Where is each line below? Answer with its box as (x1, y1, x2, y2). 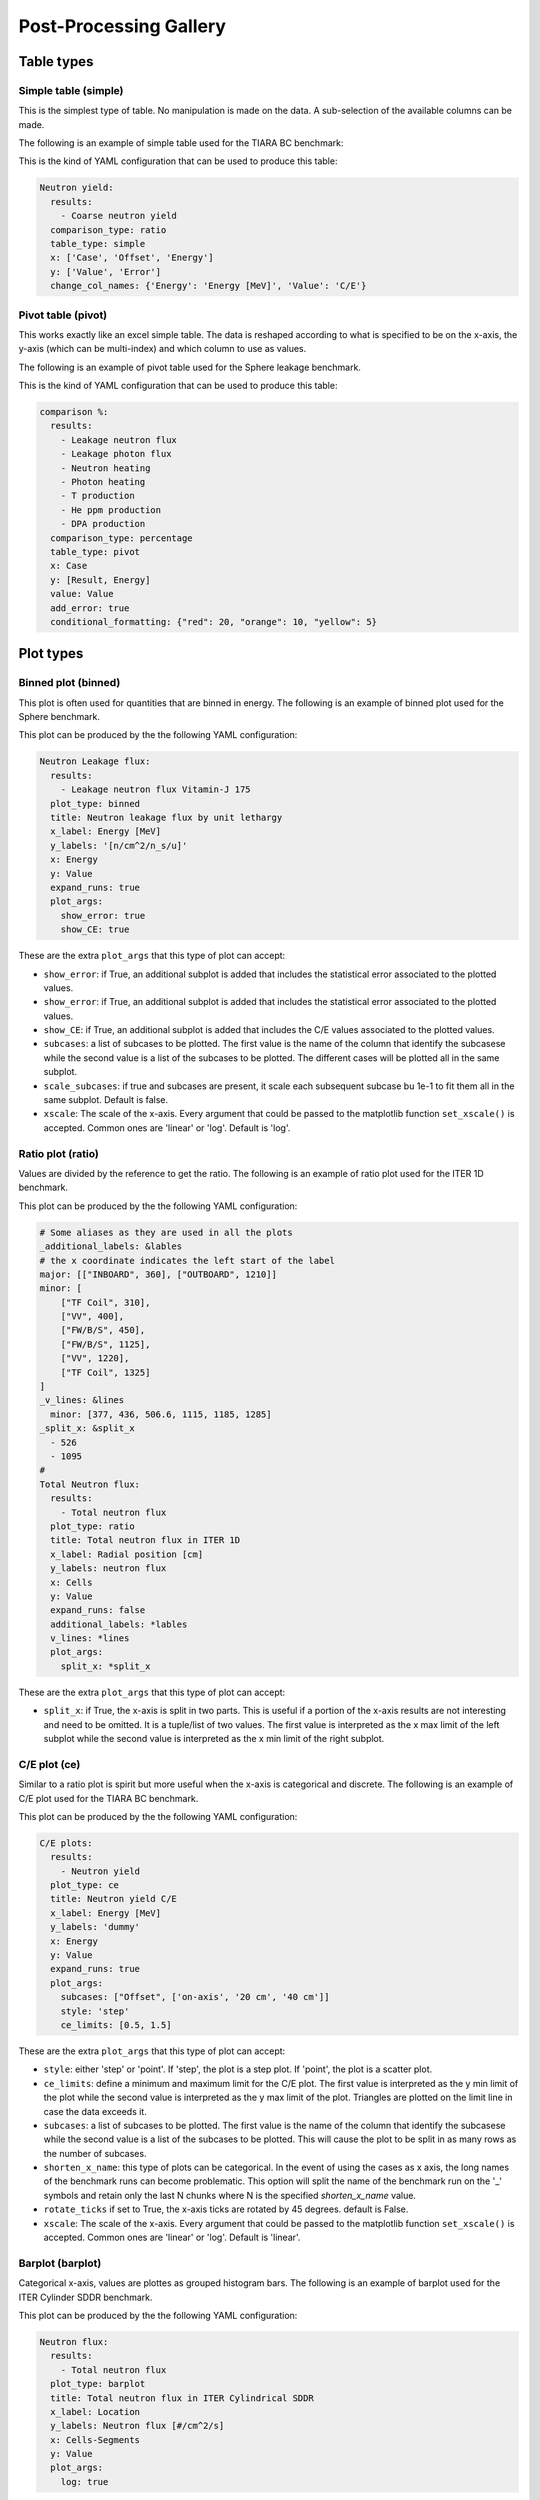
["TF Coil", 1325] (60, 1366, 151, 1378)
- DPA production (60, 518, 146, 530)
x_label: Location (50, 2406, 140, 2417)
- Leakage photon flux (60, 448, 172, 460)
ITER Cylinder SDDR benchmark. (18, 2291, 154, 2303)
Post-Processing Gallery (18, 15, 227, 37)
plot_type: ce (50, 1880, 120, 1891)
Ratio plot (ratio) (18, 1146, 99, 1160)
